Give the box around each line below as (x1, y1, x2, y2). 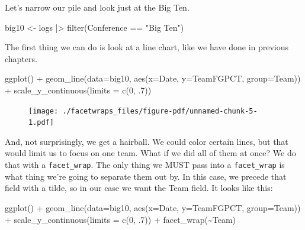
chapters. (5, 52, 37, 64)
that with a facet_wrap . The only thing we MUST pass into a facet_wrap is (5, 158, 285, 171)
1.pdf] (28, 118, 54, 127)
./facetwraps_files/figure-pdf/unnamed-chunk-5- (62, 106, 258, 115)
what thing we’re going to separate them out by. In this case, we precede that (5, 170, 287, 182)
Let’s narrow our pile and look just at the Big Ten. (5, 1, 190, 13)
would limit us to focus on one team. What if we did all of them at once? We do (5, 147, 296, 159)
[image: (28, 106, 59, 115)
